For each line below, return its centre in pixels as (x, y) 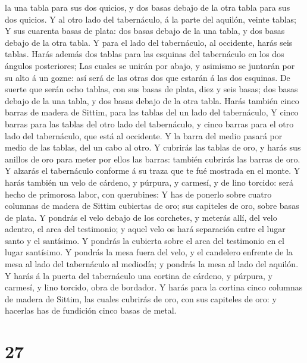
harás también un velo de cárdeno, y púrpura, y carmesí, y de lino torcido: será (149, 182)
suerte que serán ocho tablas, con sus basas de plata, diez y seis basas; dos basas (151, 89)
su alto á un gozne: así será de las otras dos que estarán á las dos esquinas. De (148, 77)
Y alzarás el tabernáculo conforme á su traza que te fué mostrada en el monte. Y (153, 170)
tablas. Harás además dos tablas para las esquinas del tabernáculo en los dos (145, 54)
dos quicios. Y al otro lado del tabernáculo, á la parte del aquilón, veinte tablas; (151, 19)
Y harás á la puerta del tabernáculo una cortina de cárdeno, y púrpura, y (139, 275)
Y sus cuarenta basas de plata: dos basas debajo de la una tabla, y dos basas (145, 31)
